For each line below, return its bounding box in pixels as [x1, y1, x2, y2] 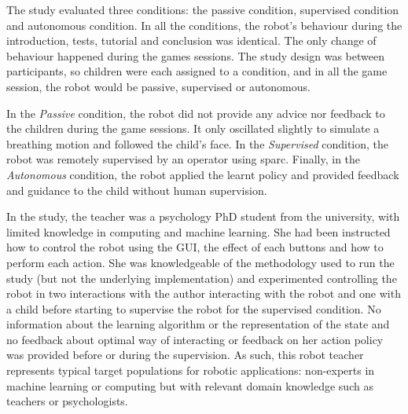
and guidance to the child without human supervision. [6, 181, 267, 198]
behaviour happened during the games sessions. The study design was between [6, 47, 384, 64]
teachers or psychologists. [6, 393, 128, 409]
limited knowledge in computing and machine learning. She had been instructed [6, 223, 391, 240]
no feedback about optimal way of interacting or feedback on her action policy [6, 331, 384, 347]
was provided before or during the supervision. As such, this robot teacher [6, 346, 364, 363]
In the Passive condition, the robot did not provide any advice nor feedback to [6, 104, 385, 121]
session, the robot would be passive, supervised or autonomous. [6, 78, 311, 94]
